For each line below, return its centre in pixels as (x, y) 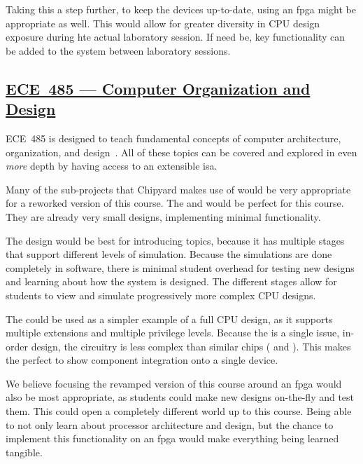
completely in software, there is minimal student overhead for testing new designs (180, 267)
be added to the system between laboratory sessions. (118, 50)
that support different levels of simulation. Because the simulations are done (169, 254)
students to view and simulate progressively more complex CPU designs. (161, 295)
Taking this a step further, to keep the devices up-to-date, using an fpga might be (181, 9)
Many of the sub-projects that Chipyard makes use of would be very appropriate (178, 189)
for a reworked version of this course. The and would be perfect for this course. (175, 203)
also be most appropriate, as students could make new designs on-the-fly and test (180, 397)
